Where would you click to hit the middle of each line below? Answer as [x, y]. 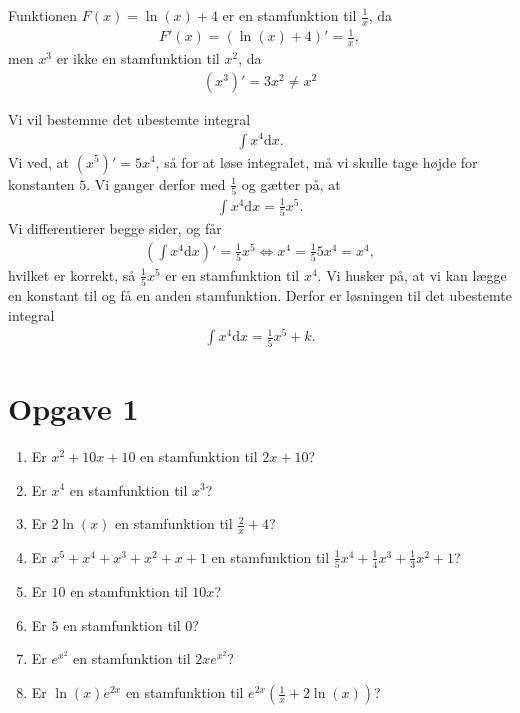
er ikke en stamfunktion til [138, 58]
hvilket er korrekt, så [72, 274]
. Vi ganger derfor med [156, 183]
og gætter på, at [291, 183]
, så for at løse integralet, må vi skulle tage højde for [316, 161]
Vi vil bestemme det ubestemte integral [129, 118]
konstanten [41, 183]
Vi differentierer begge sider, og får [115, 228]
